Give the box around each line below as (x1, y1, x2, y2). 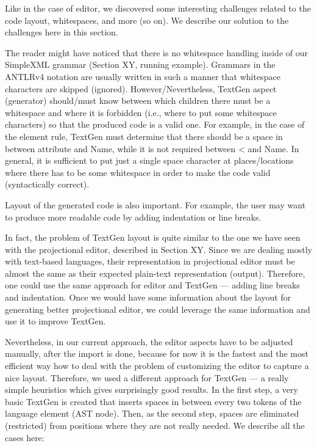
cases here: (5, 431, 45, 444)
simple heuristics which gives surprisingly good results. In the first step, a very (5, 383, 298, 396)
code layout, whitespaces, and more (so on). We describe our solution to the (5, 13, 289, 26)
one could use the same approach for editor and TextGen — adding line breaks (5, 279, 300, 291)
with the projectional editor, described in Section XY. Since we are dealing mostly (5, 243, 312, 255)
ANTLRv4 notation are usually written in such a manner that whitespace (5, 70, 280, 82)
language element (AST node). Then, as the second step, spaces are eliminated (5, 407, 299, 420)
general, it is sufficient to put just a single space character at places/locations (5, 154, 294, 167)
